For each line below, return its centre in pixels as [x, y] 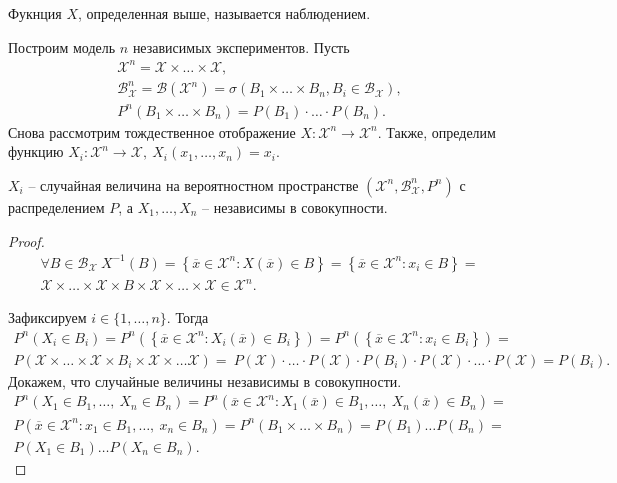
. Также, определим [436, 131]
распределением [56, 206]
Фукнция [35, 13]
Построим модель [62, 46]
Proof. [26, 240]
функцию [36, 151]
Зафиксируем [47, 317]
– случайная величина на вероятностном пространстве [193, 184]
